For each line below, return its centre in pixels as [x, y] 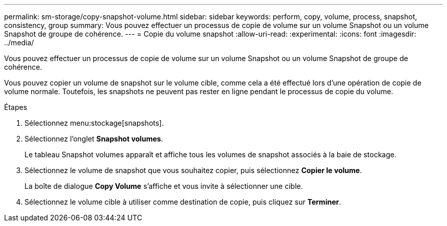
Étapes [16, 107]
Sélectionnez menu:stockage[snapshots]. [94, 123]
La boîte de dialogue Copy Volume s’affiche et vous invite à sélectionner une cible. [164, 186]
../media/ [19, 43]
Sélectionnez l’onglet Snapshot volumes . [94, 139]
